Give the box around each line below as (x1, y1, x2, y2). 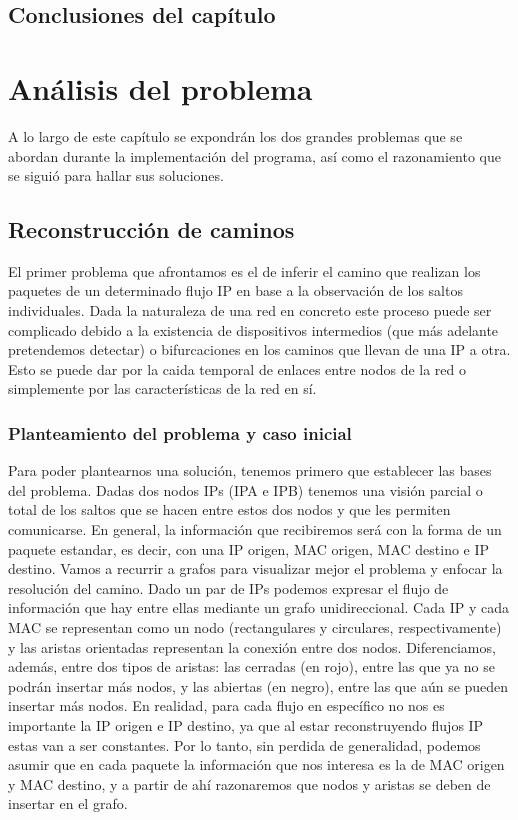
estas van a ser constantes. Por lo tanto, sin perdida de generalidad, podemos (8, 734, 481, 755)
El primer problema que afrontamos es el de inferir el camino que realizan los (8, 260, 481, 281)
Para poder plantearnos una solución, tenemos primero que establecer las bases (8, 460, 492, 481)
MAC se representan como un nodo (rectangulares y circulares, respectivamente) (8, 617, 502, 638)
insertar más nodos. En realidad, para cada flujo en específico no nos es (8, 695, 445, 716)
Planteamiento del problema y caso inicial (8, 420, 352, 445)
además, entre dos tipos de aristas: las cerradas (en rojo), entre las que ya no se (8, 656, 495, 677)
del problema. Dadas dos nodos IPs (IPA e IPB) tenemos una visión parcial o (8, 479, 483, 500)
